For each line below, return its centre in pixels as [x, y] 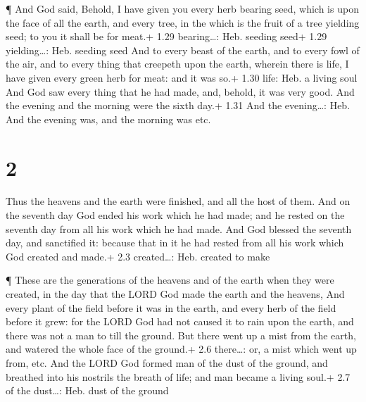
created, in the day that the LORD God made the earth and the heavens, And [175, 294]
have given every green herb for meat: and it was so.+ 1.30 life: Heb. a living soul [182, 77]
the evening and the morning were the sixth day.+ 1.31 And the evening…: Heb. [178, 105]
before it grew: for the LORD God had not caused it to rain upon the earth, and [180, 321]
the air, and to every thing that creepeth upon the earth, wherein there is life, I [177, 64]
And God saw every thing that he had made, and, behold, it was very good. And [180, 91]
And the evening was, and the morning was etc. [108, 119]
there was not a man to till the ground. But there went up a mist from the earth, [181, 335]
